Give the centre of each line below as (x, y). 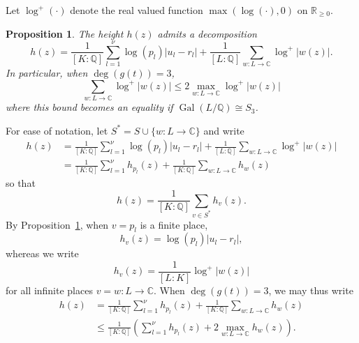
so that (21, 182)
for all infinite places (49, 290)
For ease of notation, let (57, 130)
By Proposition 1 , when (57, 224)
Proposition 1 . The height (65, 33)
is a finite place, (174, 224)
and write (224, 130)
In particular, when (47, 73)
